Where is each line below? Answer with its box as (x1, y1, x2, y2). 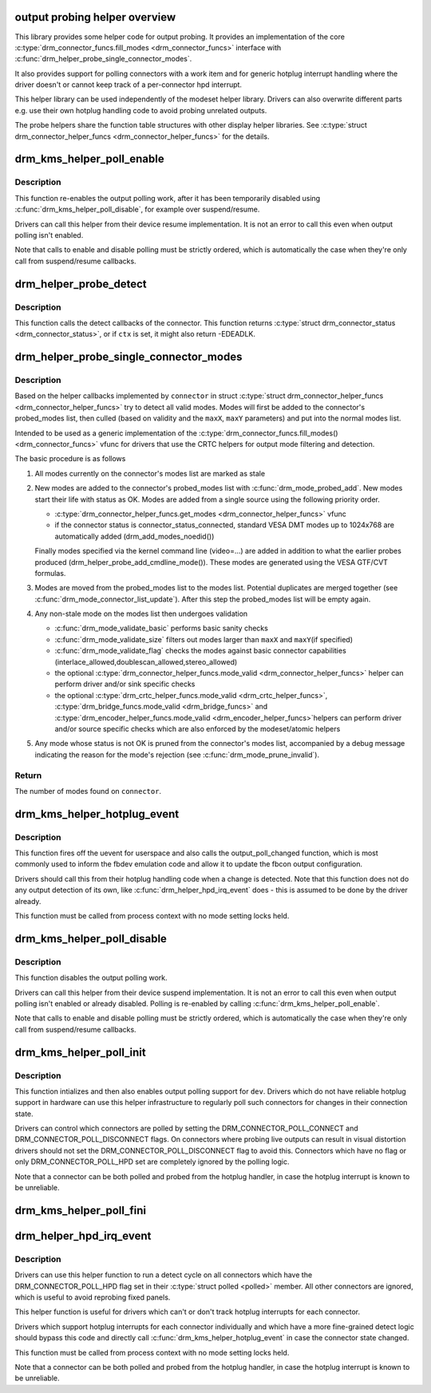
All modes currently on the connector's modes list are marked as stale (34, 468, 266, 478)
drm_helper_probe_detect (14, 277, 147, 290)
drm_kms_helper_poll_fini (14, 1203, 147, 1217)
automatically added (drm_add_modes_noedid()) (54, 531, 215, 541)
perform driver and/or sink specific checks (54, 679, 196, 689)
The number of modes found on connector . (14, 786, 162, 795)
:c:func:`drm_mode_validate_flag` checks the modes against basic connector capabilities (54, 646, 346, 656)
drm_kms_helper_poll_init (14, 1045, 147, 1059)
